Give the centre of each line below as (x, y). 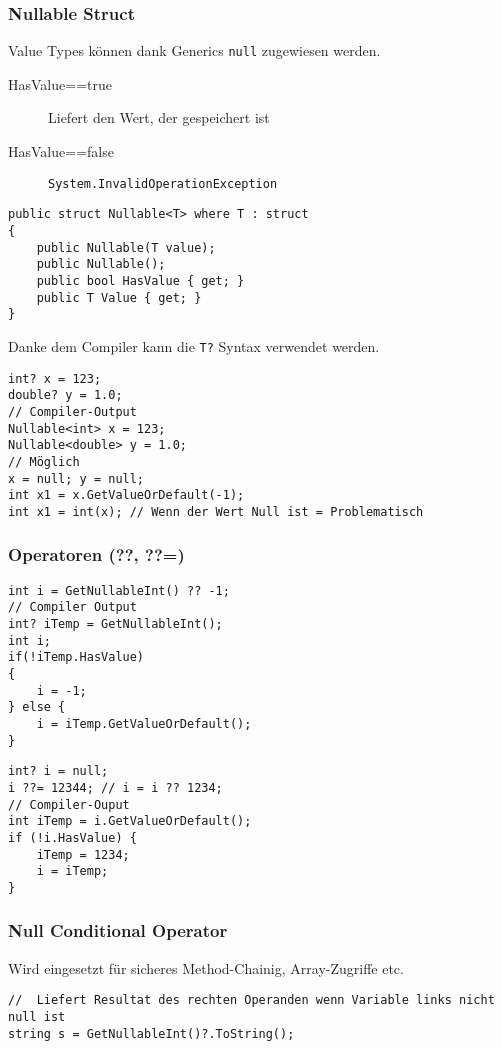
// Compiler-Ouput (69, 804)
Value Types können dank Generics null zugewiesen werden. (194, 50)
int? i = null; (58, 771)
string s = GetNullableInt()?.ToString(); (151, 1033)
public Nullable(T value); (126, 247)
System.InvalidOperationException (163, 183)
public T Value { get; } (119, 297)
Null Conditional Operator (118, 930)
